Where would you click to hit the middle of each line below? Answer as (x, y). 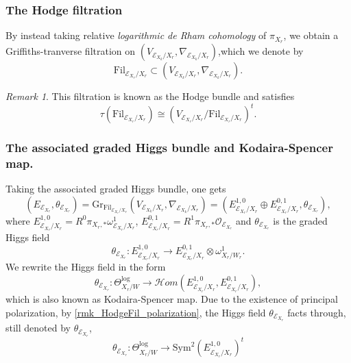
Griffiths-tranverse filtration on (71, 51)
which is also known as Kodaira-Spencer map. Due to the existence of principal (172, 299)
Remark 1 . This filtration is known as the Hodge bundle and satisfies (150, 96)
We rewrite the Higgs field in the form (86, 267)
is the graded (300, 220)
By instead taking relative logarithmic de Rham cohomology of (136, 35)
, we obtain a (311, 35)
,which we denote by (261, 51)
